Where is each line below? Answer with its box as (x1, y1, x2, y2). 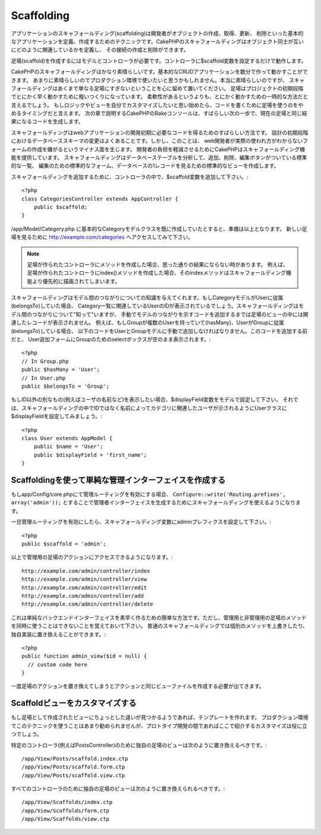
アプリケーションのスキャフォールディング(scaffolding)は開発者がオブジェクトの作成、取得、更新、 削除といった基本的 (11, 30, 304, 37)
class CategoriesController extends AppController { (21, 195, 178, 202)
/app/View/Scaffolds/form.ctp (21, 807, 110, 814)
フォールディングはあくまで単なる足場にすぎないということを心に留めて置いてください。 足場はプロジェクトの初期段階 (11, 84, 304, 92)
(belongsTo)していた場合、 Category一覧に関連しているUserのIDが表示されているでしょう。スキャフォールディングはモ (11, 302, 304, 309)
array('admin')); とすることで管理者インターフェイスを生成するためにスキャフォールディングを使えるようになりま (11, 499, 301, 506)
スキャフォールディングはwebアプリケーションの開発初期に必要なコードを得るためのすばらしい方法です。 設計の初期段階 (11, 128, 309, 136)
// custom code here (27, 661, 88, 668)
